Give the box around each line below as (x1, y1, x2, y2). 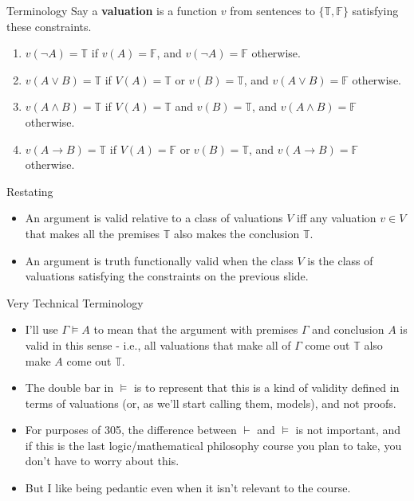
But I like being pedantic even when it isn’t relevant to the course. (25, 479, 351, 496)
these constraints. (6, 18, 92, 34)
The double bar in (25, 379, 114, 396)
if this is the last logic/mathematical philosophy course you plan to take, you (25, 436, 402, 453)
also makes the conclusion (173, 225, 300, 241)
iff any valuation (297, 209, 377, 226)
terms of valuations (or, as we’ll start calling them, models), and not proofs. (25, 394, 396, 411)
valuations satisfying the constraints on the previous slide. (25, 268, 309, 284)
